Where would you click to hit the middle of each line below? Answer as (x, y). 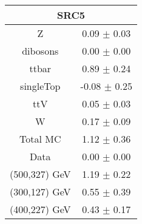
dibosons (40, 51)
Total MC (40, 139)
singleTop (40, 86)
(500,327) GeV (40, 174)
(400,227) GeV (40, 209)
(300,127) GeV (40, 192)
